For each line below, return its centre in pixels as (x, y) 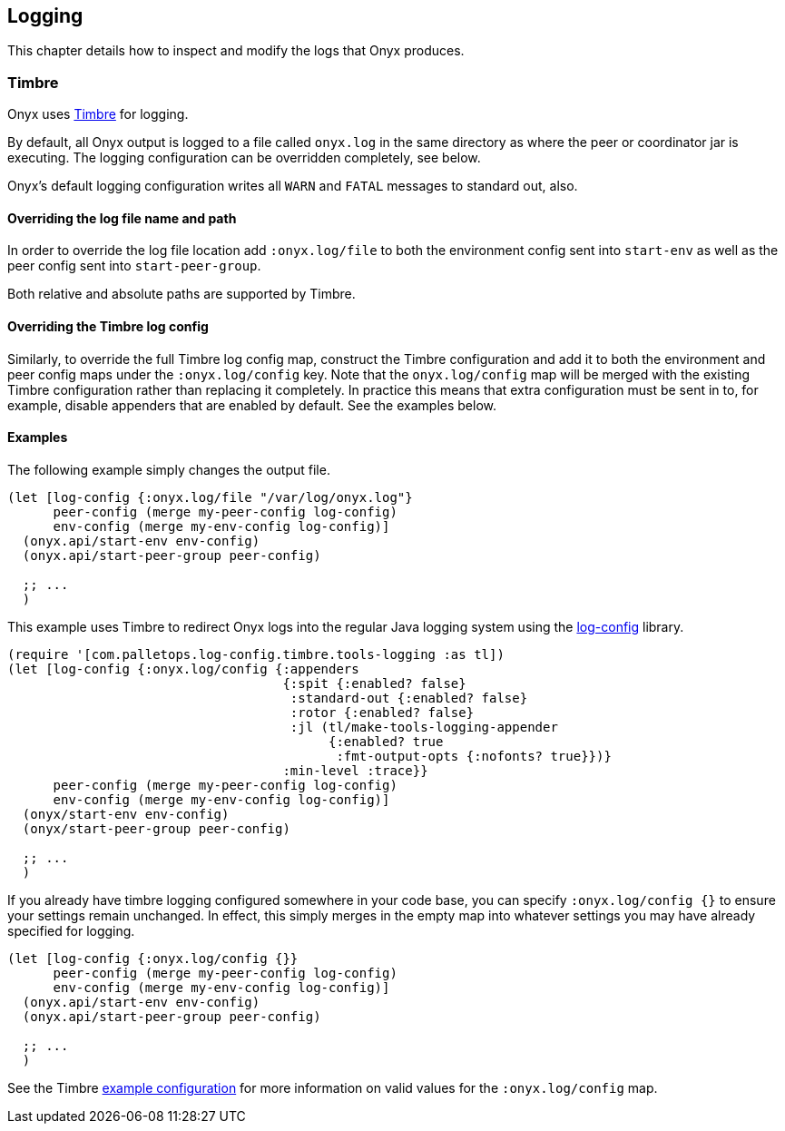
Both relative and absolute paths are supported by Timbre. (182, 294)
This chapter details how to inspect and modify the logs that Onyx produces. (236, 51)
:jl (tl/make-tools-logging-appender (424, 727)
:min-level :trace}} (355, 770)
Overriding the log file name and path (122, 218)
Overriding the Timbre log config (108, 326)
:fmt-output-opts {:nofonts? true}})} (474, 756)
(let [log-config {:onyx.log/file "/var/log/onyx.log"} (210, 497)
